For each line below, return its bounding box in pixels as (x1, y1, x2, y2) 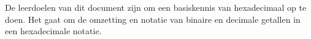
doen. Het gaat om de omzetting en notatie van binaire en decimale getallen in (5, 13, 301, 25)
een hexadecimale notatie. (5, 25, 102, 37)
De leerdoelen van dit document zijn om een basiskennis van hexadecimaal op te (5, 1, 307, 13)
